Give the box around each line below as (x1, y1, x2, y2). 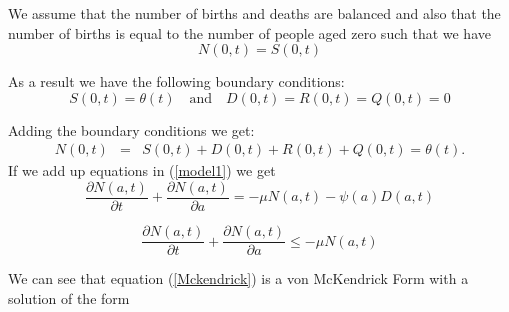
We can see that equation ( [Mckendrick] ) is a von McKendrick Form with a (8, 268, 469, 289)
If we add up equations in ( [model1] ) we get (8, 160, 276, 181)
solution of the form (8, 287, 130, 308)
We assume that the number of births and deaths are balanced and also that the (8, 3, 501, 23)
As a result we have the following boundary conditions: (8, 71, 345, 92)
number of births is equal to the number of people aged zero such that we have (8, 22, 491, 43)
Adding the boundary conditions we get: (8, 119, 255, 140)
